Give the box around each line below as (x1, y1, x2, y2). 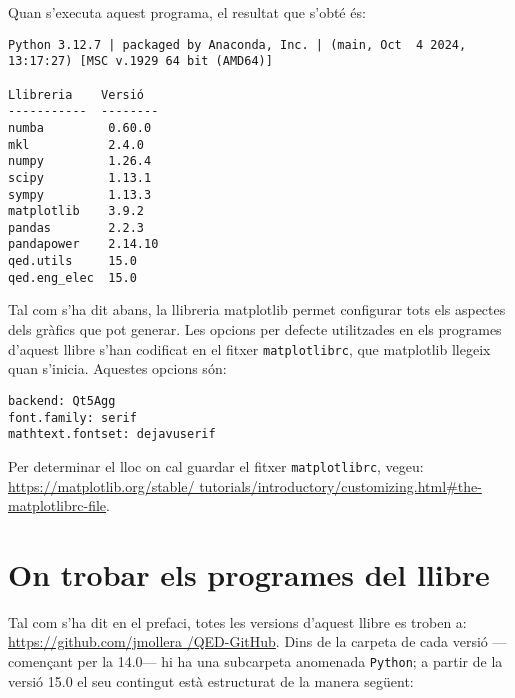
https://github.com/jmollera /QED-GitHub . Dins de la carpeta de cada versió (8, 631, 488, 652)
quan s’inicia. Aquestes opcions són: (8, 358, 227, 379)
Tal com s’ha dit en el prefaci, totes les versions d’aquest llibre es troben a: (8, 611, 467, 632)
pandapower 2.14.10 (8, 237, 159, 252)
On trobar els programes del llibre (8, 553, 490, 594)
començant (8, 651, 73, 671)
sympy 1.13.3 (8, 187, 152, 202)
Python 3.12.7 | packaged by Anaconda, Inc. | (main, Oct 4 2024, (8, 37, 467, 52)
